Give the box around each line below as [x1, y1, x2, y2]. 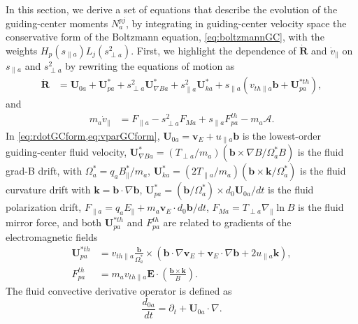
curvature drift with [6, 182, 91, 197]
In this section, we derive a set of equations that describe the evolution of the [6, 2, 338, 16]
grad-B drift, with [6, 163, 83, 178]
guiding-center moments [6, 15, 108, 30]
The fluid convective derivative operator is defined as [6, 283, 232, 297]
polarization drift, [6, 200, 82, 214]
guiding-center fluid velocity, [6, 145, 127, 159]
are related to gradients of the [163, 215, 292, 230]
